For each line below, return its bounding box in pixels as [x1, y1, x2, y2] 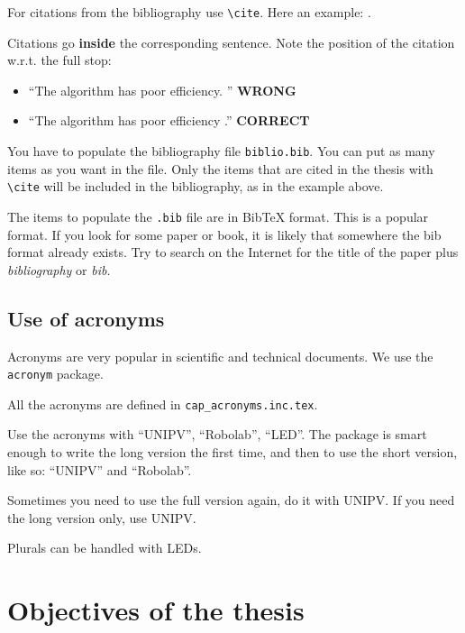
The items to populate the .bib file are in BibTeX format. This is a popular [7, 206, 429, 225]
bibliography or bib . [7, 260, 111, 279]
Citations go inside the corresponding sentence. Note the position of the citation [7, 32, 455, 51]
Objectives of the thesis [7, 592, 305, 628]
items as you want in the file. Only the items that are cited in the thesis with [7, 159, 433, 178]
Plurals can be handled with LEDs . [7, 538, 202, 557]
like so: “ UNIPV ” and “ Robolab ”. [7, 460, 192, 479]
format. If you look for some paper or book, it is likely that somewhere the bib [7, 225, 442, 243]
